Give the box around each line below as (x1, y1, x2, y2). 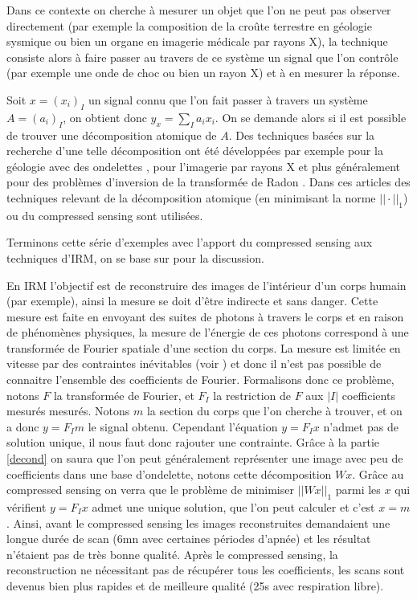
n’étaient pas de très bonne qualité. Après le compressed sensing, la (6, 545, 338, 562)
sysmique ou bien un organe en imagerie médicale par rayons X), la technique (6, 33, 388, 50)
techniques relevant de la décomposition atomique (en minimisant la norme (6, 189, 376, 206)
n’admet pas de (323, 418, 399, 435)
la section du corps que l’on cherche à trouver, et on (146, 402, 403, 419)
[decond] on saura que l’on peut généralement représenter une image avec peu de (6, 450, 403, 467)
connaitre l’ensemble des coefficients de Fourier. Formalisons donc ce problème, (6, 371, 395, 388)
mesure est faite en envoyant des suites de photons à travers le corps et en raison (6, 308, 404, 324)
